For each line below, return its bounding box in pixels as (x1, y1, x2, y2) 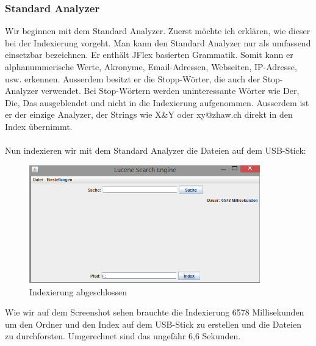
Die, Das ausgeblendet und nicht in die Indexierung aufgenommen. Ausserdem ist (5, 96, 309, 109)
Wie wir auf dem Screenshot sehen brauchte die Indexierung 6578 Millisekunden (5, 306, 304, 319)
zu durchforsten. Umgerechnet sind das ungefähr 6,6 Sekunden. (5, 330, 241, 342)
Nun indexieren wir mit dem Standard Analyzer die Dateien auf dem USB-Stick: (5, 144, 306, 157)
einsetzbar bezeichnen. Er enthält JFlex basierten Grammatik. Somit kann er (5, 48, 293, 61)
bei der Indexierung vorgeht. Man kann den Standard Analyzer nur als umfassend (5, 36, 311, 49)
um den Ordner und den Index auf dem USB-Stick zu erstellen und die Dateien (5, 317, 301, 330)
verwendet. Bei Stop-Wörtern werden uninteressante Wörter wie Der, (41, 84, 300, 97)
